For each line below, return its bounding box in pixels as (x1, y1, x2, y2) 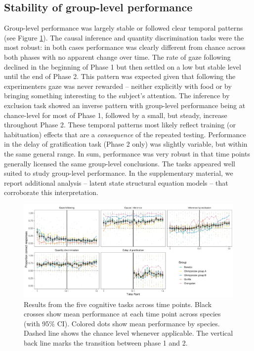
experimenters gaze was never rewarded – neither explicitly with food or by (4, 80, 232, 91)
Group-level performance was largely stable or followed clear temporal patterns (4, 23, 243, 33)
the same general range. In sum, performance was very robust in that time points (4, 148, 250, 158)
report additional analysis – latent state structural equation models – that (4, 177, 228, 188)
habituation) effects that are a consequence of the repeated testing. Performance (4, 129, 246, 139)
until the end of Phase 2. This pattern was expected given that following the (4, 71, 236, 81)
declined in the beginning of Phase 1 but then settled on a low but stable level (4, 61, 241, 72)
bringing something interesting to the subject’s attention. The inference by (4, 90, 230, 101)
